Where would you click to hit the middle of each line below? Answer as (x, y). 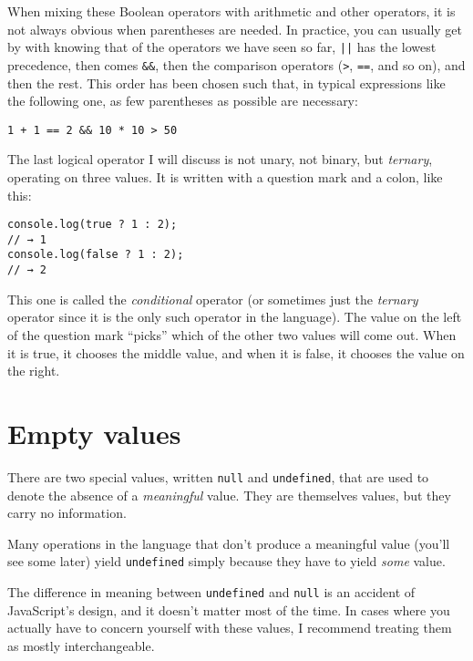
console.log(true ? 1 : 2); (93, 225)
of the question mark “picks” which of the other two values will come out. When (232, 334)
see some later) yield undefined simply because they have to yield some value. (226, 561)
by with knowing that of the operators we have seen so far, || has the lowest (222, 47)
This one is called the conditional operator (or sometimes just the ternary (213, 299)
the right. (34, 371)
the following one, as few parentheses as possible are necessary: (183, 101)
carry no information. (67, 513)
